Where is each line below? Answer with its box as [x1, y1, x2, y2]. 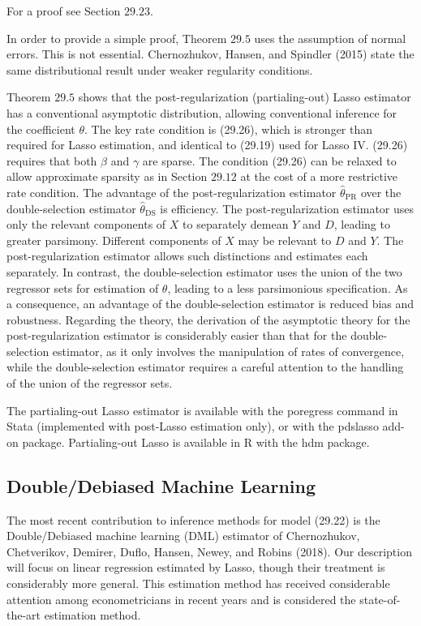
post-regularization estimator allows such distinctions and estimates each [6, 247, 368, 264]
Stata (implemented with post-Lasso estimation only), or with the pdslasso [6, 418, 379, 435]
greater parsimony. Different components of [6, 231, 221, 248]
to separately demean [183, 216, 289, 233]
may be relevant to [238, 231, 332, 248]
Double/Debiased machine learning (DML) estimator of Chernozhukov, [6, 527, 360, 544]
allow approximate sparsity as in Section [6, 168, 208, 185]
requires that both [6, 152, 97, 169]
